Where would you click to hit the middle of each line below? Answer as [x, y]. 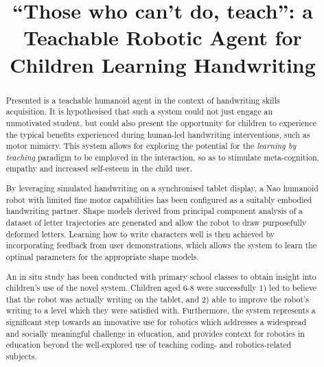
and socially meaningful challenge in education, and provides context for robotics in [155, 333]
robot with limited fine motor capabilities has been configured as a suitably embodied [159, 199]
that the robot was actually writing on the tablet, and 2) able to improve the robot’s [158, 299]
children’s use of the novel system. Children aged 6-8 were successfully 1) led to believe [161, 288]
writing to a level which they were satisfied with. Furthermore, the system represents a [161, 310]
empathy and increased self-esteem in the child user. [99, 168]
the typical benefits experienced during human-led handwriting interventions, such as [158, 134]
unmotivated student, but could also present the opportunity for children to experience [161, 122]
